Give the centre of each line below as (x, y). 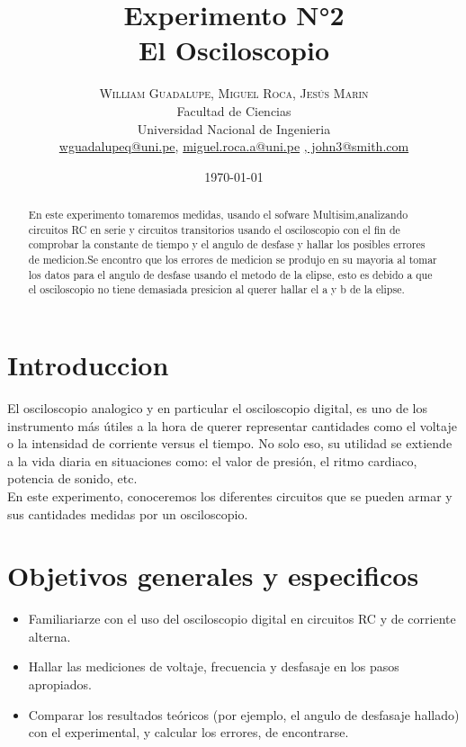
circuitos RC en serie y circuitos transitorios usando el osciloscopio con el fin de (214, 229)
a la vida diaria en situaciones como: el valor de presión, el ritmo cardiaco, (212, 460)
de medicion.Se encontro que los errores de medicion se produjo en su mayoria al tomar (233, 260)
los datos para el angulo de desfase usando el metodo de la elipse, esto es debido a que (230, 274)
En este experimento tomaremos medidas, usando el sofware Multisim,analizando (218, 215)
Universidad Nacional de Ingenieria (234, 128)
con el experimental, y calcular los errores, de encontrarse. (188, 732)
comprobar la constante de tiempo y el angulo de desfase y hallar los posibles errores (227, 244)
